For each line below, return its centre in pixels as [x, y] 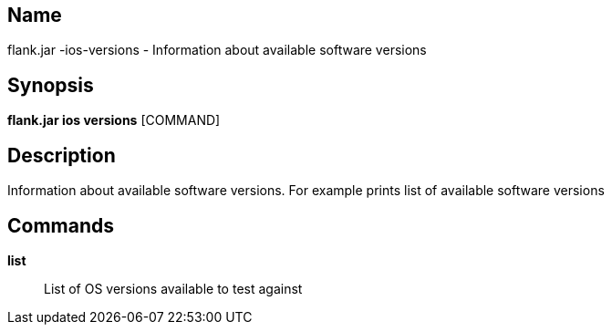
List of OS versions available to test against [173, 288]
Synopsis [51, 85]
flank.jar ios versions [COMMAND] [114, 120]
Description [62, 155]
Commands [61, 225]
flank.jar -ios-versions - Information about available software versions [217, 50]
